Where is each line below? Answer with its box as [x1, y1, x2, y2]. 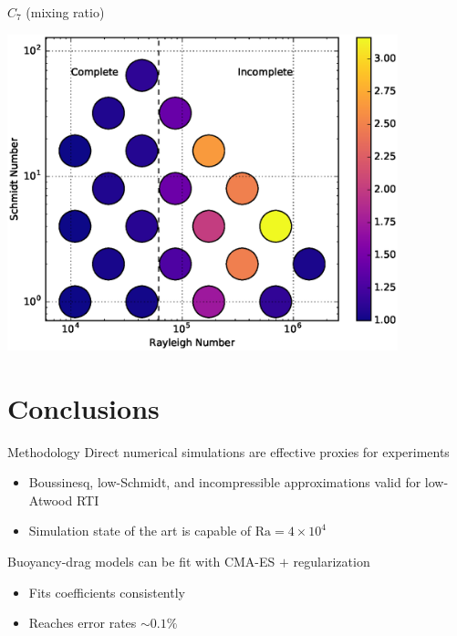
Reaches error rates [28, 613, 137, 632]
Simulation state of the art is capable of [28, 521, 252, 540]
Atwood [28, 490, 73, 509]
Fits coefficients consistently [28, 582, 185, 601]
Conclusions [7, 389, 160, 426]
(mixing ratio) [26, 3, 105, 21]
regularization [293, 552, 370, 571]
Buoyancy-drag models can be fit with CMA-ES [7, 552, 275, 571]
